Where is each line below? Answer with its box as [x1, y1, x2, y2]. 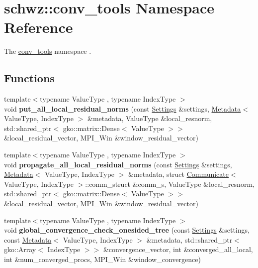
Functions [4, 70, 55, 86]
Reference [4, 17, 73, 37]
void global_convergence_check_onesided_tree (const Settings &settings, [4, 225, 250, 235]
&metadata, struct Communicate [128, 169, 229, 179]
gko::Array [4, 244, 36, 255]
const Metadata [4, 234, 52, 245]
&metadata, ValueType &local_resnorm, [87, 113, 212, 124]
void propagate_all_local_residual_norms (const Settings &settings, [4, 159, 232, 169]
